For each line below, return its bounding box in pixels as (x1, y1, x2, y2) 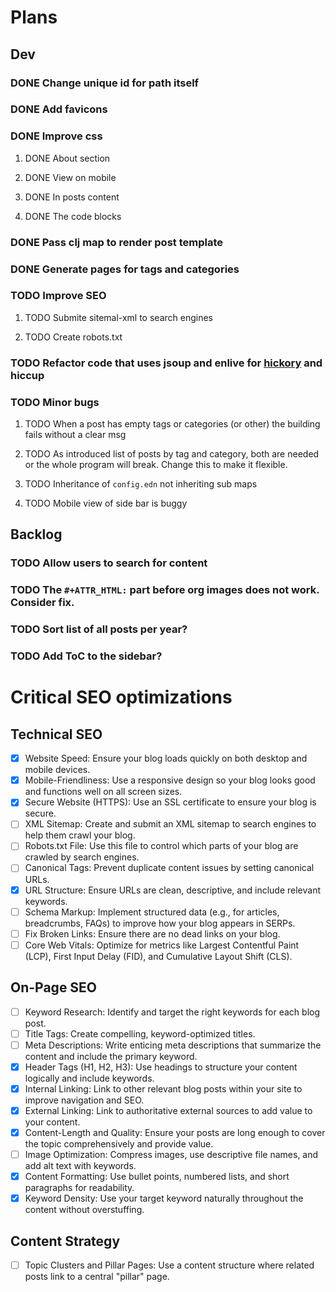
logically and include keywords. (24, 1072, 155, 1084)
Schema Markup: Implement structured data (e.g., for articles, (24, 906, 280, 918)
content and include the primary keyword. (24, 1050, 198, 1062)
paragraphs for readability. (24, 1182, 135, 1194)
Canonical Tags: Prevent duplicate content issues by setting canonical (24, 862, 315, 874)
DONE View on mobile (24, 171, 117, 183)
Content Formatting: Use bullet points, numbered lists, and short (24, 1171, 290, 1183)
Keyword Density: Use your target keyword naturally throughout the (24, 1192, 304, 1205)
